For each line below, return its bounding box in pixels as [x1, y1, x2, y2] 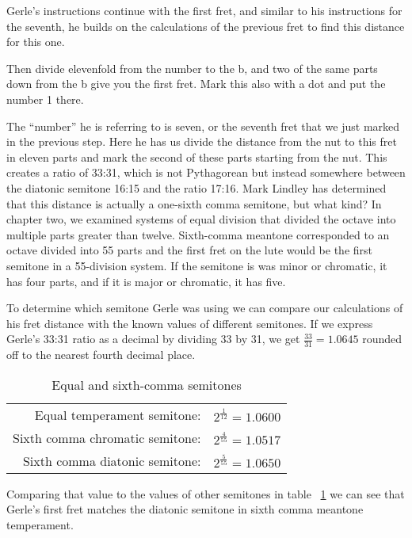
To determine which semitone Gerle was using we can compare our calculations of [6, 300, 403, 316]
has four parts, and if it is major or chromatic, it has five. [6, 273, 286, 289]
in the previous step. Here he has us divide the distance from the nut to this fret [6, 133, 397, 150]
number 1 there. [6, 90, 84, 107]
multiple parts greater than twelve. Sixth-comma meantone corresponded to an [6, 226, 390, 242]
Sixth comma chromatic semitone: [13, 428, 201, 447]
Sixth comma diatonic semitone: [22, 451, 201, 470]
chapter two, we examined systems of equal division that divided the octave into [6, 211, 396, 227]
